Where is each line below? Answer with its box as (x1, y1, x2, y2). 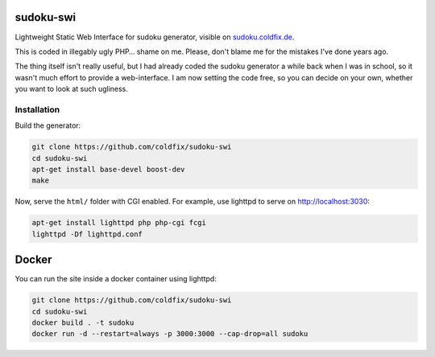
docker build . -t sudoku (31, 318, 135, 327)
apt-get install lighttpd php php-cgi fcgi (31, 218, 207, 228)
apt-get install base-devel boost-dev (31, 165, 185, 174)
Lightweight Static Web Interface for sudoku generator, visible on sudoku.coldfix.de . (14, 32, 295, 42)
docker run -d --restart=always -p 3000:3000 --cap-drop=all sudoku (31, 330, 309, 339)
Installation (14, 104, 60, 115)
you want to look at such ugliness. (14, 84, 129, 94)
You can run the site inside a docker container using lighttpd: (14, 274, 217, 284)
